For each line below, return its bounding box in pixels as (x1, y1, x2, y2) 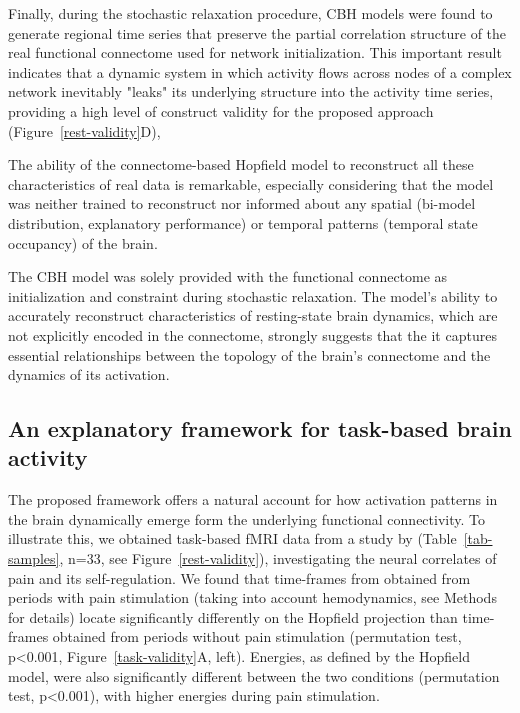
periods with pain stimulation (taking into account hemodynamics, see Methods (8, 587, 497, 608)
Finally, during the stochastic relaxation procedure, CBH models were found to (8, 3, 493, 23)
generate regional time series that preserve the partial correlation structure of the (8, 22, 507, 43)
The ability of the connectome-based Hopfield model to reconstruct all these (8, 154, 474, 175)
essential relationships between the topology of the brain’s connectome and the (8, 344, 491, 365)
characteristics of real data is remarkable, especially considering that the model (8, 173, 494, 194)
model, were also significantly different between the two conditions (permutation (8, 665, 500, 686)
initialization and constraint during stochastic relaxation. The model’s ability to (8, 285, 498, 306)
